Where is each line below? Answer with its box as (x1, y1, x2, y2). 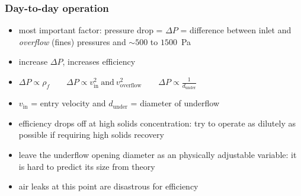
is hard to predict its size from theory (18, 160, 155, 172)
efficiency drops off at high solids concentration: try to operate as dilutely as (18, 116, 296, 129)
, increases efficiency (62, 55, 136, 68)
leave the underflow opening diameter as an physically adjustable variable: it (18, 148, 297, 161)
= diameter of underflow (130, 97, 220, 109)
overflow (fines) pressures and (18, 35, 126, 48)
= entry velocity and (31, 97, 106, 109)
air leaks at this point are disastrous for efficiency (18, 180, 198, 192)
